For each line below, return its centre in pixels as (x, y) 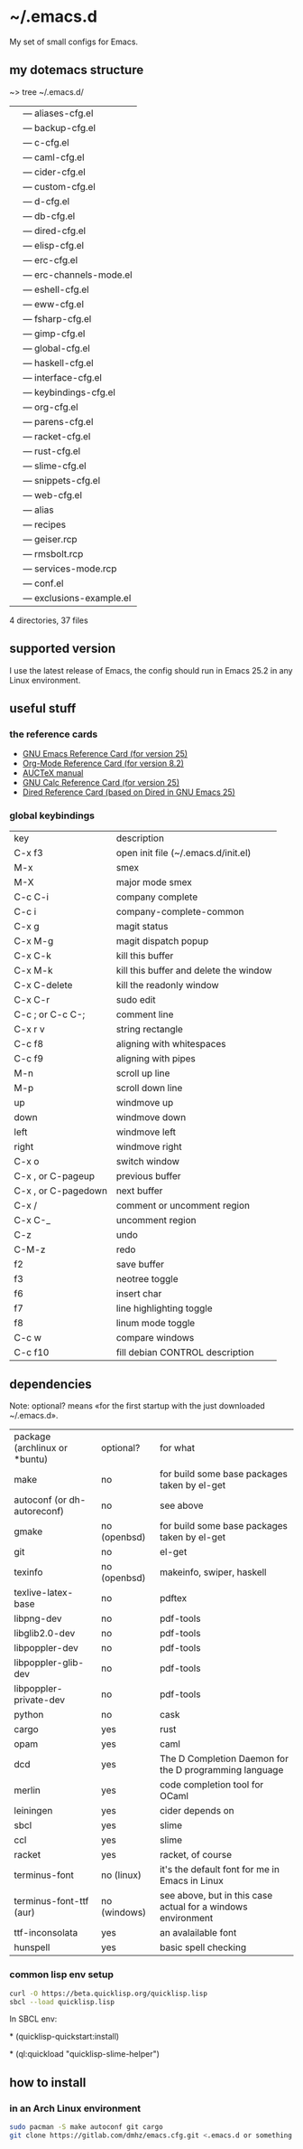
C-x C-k (32, 956)
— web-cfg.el (53, 495)
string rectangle (149, 1029)
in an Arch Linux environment (75, 2108)
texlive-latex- (44, 1593)
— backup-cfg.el (60, 127)
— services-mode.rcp (70, 569)
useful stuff (43, 708)
